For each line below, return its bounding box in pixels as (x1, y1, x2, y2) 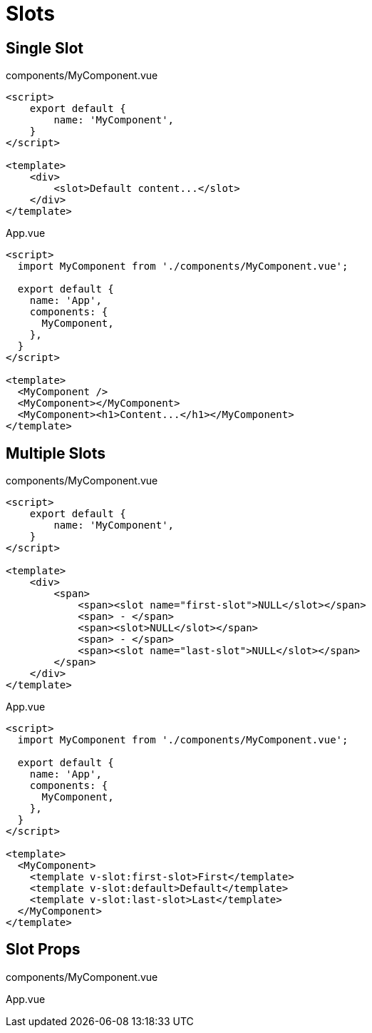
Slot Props (6, 940, 81, 959)
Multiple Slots (6, 444, 106, 462)
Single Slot (6, 39, 83, 57)
